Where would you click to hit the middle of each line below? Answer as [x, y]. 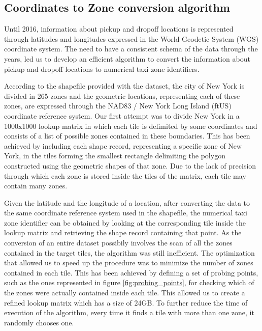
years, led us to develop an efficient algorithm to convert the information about [127, 58]
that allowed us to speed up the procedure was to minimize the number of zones [129, 263]
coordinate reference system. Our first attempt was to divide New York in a [122, 115]
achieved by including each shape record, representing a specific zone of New [123, 145]
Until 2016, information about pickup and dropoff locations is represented [119, 29]
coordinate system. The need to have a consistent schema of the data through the [131, 49]
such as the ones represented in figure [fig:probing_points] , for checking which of [129, 282]
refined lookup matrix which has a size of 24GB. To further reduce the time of [126, 302]
